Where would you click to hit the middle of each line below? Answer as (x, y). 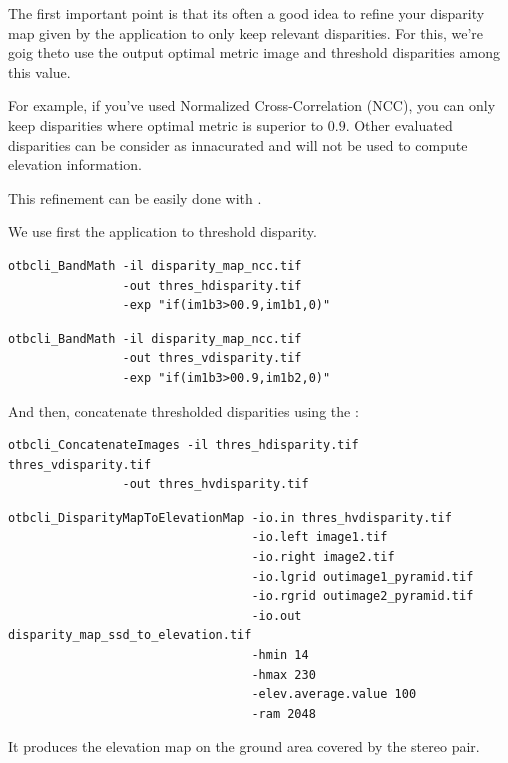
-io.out (276, 615)
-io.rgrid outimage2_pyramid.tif (362, 596)
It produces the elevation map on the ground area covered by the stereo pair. (244, 746)
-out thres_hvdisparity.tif (215, 484)
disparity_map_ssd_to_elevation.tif (130, 635)
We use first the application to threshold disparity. (162, 231)
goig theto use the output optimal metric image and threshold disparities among (254, 52)
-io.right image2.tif (323, 557)
